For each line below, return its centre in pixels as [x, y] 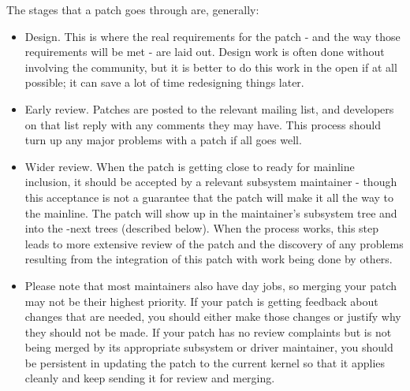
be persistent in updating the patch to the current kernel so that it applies [205, 362]
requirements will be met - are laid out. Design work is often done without [205, 52]
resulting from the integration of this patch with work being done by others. [209, 259]
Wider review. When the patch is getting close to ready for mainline [190, 166]
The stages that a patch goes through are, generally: [133, 9]
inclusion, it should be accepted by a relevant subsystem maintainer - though [211, 182]
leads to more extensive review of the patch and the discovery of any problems [214, 243]
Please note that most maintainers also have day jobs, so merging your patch [211, 285]
